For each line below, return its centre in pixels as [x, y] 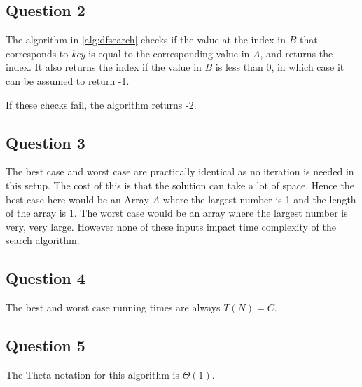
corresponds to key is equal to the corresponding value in [128, 53]
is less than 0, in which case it [280, 67]
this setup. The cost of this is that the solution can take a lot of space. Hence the [180, 185]
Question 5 [46, 345]
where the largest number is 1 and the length [259, 199]
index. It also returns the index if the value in [104, 67]
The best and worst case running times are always [113, 307]
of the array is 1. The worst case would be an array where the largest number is [177, 213]
